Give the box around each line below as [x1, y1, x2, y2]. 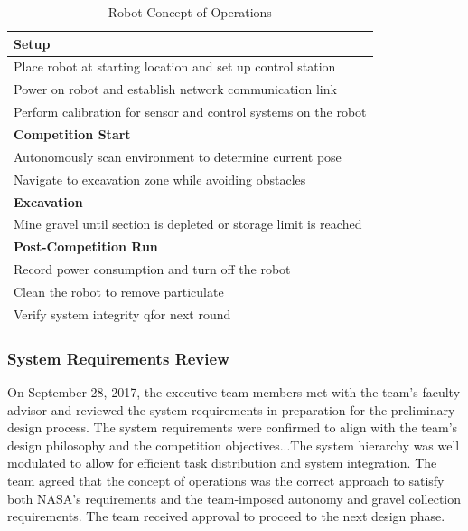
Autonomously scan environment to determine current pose [14, 147, 342, 166]
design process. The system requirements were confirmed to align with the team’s [7, 418, 458, 437]
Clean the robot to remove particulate [14, 281, 224, 300]
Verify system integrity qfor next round [14, 304, 231, 323]
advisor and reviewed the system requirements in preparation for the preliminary [7, 400, 455, 419]
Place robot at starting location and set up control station [14, 57, 336, 76]
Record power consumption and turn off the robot [14, 260, 291, 279]
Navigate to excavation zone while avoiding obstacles [14, 169, 306, 188]
